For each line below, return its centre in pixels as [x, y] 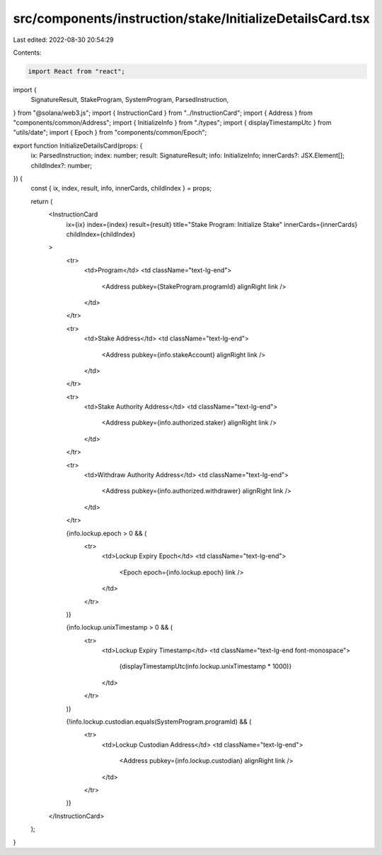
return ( [42, 201]
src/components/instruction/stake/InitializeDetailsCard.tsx [192, 18]
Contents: [27, 52]
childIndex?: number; [61, 165]
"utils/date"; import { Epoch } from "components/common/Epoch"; [110, 133]
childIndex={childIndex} [101, 234]
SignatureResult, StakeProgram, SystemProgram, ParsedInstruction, [130, 100]
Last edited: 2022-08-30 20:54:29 [64, 40]
